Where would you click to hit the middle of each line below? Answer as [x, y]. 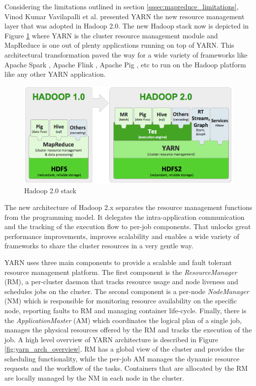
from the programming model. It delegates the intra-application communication [125, 217]
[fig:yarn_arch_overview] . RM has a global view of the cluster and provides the [125, 349]
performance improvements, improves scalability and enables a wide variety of [122, 236]
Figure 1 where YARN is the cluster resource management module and [111, 35]
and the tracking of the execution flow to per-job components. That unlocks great [128, 226]
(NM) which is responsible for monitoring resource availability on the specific [121, 301]
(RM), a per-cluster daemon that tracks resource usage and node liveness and [121, 282]
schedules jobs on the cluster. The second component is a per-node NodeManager [127, 291]
